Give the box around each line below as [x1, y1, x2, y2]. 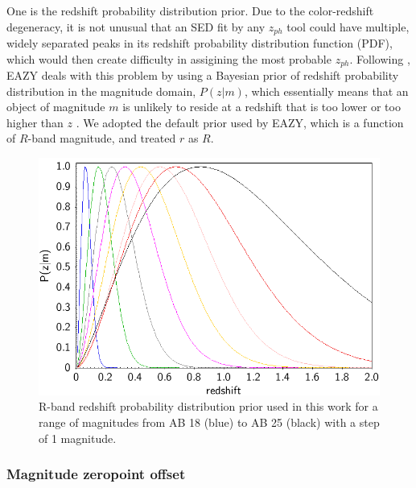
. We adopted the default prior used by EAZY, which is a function [76, 114, 404, 130]
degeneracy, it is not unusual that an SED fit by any [6, 18, 266, 35]
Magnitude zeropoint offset [6, 464, 186, 484]
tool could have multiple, [286, 18, 410, 35]
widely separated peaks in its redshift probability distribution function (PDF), [6, 35, 393, 52]
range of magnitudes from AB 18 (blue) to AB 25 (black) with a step [39, 414, 380, 431]
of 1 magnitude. [39, 429, 117, 446]
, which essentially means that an [244, 82, 409, 99]
